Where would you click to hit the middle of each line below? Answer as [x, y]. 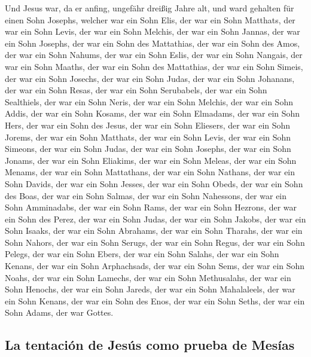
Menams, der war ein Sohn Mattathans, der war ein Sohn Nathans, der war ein [150, 172]
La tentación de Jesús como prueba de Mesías [150, 345]
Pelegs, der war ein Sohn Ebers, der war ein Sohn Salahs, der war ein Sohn [142, 254]
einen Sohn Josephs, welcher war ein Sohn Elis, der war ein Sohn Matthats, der [150, 19]
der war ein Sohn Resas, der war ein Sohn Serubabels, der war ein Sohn [136, 90]
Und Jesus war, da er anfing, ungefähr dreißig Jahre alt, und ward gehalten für [150, 8]
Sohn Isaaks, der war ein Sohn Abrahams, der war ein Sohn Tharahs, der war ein [154, 231]
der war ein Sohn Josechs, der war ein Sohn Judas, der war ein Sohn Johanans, [150, 78]
